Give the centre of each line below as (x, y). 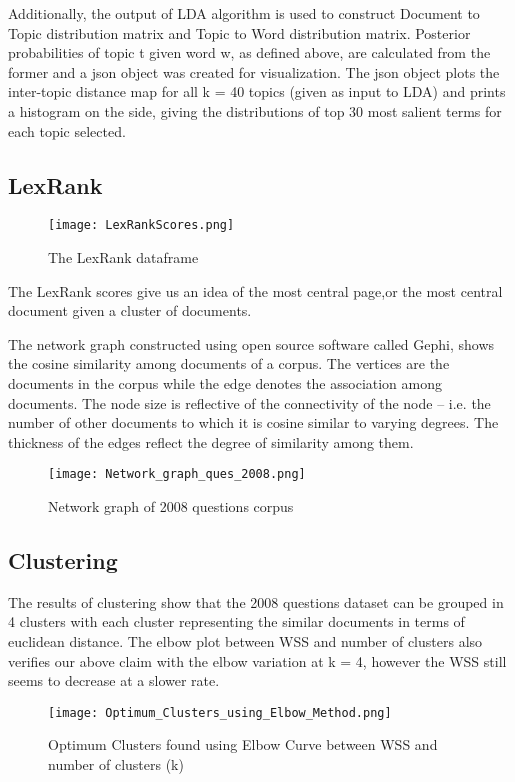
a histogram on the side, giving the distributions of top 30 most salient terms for (255, 110)
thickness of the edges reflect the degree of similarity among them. (211, 441)
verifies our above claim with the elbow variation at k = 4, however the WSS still (257, 660)
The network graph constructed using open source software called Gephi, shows (251, 343)
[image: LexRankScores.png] (141, 225)
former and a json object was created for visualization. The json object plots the (254, 71)
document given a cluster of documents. (130, 310)
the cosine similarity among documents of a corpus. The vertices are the (229, 363)
